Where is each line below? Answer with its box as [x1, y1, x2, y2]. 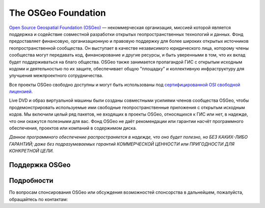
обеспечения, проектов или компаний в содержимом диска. [9, 125, 137, 131]
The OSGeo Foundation [9, 7, 106, 18]
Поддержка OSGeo [9, 161, 71, 169]
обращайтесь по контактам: [9, 196, 68, 202]
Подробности [9, 177, 53, 185]
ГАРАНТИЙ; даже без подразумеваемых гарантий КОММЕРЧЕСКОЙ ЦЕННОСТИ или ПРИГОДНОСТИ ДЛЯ [9, 141, 235, 147]
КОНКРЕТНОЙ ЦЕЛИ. [9, 148, 54, 154]
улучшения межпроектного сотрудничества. [9, 73, 103, 79]
